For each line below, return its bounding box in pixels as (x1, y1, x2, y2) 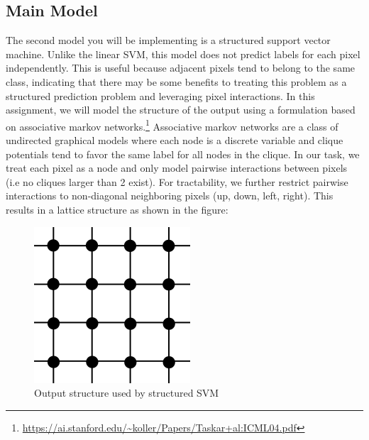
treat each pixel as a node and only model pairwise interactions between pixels (6, 160, 348, 175)
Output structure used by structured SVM (34, 385, 219, 400)
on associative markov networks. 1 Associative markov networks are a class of (6, 116, 338, 133)
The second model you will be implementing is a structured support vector (6, 33, 331, 48)
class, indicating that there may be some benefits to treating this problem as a (6, 74, 347, 89)
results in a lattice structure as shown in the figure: (6, 202, 228, 216)
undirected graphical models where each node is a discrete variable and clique (6, 133, 343, 148)
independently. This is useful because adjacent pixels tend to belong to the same (6, 60, 356, 75)
